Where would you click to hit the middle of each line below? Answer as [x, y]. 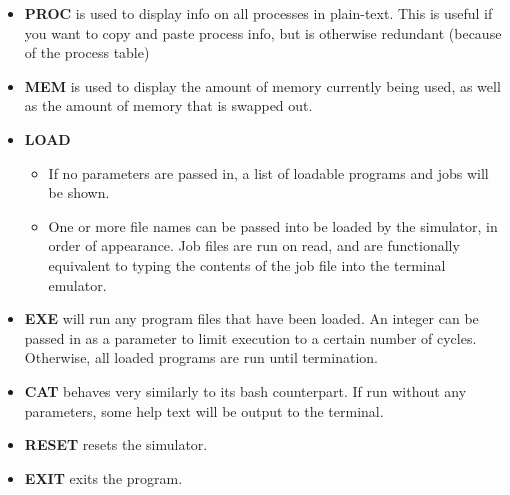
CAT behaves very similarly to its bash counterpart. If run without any [245, 390]
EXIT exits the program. [103, 477]
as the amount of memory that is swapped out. [168, 105]
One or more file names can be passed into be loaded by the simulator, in [273, 225]
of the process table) [87, 52]
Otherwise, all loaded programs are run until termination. [201, 357]
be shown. [79, 192]
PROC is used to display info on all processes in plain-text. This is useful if [258, 13]
